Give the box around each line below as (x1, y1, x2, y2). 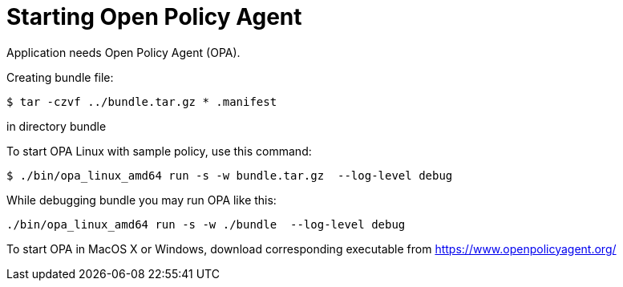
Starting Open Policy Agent (6, 3, 302, 30)
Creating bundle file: (6, 70, 114, 84)
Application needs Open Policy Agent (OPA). (6, 45, 241, 59)
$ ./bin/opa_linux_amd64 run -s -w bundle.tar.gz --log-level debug (6, 168, 453, 182)
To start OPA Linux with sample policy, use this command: (6, 143, 312, 158)
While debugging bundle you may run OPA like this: (6, 192, 277, 207)
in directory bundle (6, 119, 107, 133)
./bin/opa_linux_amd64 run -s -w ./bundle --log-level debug (6, 217, 406, 231)
